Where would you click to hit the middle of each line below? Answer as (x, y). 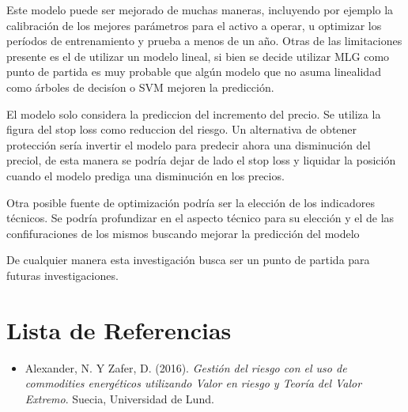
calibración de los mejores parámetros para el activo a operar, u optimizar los (194, 25)
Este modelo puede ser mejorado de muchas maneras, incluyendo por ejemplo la (200, 9)
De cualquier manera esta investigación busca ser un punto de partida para (188, 260)
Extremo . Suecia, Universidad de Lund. (119, 398)
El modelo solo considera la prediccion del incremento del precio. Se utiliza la (194, 113)
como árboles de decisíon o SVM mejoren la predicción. (140, 87)
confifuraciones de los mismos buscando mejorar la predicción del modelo (183, 233)
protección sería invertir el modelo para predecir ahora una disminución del (189, 144)
